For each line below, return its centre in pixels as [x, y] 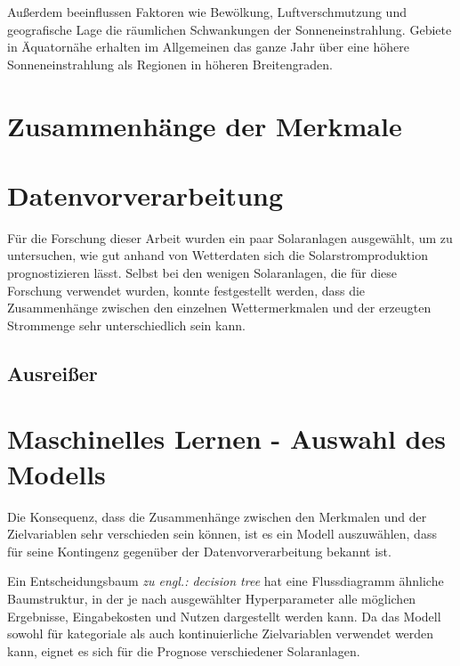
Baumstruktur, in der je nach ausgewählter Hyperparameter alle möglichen [212, 598]
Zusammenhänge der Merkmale [205, 125]
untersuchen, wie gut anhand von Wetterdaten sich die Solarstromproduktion [218, 255]
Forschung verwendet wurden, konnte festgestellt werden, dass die [186, 290]
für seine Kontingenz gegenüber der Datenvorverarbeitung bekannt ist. [199, 551]
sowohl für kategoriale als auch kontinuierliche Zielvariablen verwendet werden [221, 634]
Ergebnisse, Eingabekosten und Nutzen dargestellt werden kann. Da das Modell [224, 616]
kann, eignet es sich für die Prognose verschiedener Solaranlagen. [184, 650]
